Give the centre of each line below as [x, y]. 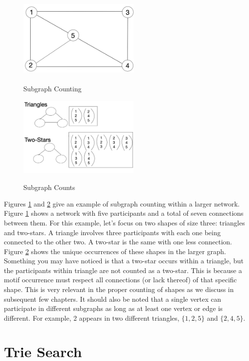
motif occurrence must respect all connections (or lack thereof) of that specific [120, 280]
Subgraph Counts [49, 187]
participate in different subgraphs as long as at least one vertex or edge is [113, 308]
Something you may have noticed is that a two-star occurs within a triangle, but [124, 261]
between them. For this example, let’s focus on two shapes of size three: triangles [124, 222]
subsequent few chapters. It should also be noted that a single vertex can [113, 299]
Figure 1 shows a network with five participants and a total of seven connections [124, 213]
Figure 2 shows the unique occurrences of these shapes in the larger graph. [115, 251]
